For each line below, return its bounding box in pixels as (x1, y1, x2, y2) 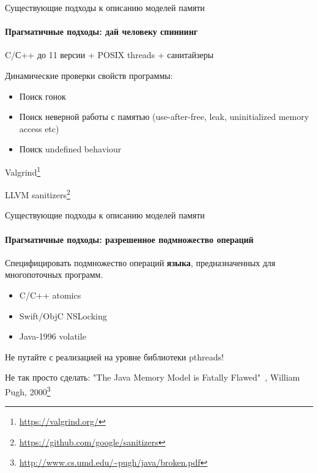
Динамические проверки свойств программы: (5, 69, 173, 81)
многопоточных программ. (5, 268, 103, 281)
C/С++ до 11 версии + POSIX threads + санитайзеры (5, 48, 214, 61)
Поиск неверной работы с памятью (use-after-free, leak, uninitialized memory (19, 110, 309, 123)
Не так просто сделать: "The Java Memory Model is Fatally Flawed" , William (5, 371, 300, 384)
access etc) (19, 122, 59, 135)
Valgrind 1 (5, 163, 41, 178)
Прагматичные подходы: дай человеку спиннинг (5, 25, 198, 38)
